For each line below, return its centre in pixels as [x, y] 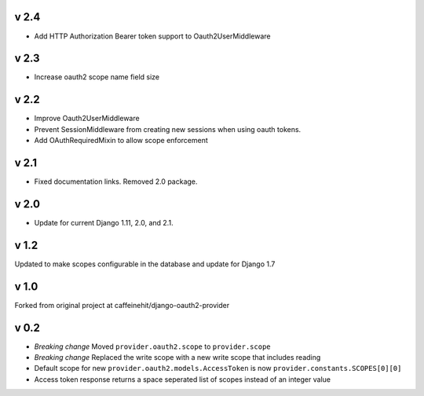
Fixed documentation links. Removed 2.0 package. [116, 181]
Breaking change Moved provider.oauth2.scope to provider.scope [152, 346]
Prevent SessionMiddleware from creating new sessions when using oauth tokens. [168, 129]
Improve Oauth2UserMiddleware [87, 119]
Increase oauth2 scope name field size [97, 77]
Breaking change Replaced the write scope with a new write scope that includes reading [177, 357]
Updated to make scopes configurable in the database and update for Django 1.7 [145, 264]
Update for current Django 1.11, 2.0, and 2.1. [104, 222]
